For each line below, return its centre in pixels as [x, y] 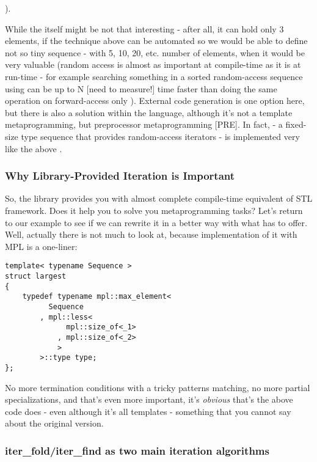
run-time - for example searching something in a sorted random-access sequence [154, 76]
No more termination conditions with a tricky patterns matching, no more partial [158, 387]
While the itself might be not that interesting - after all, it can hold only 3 [144, 28]
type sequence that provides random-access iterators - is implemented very [160, 136]
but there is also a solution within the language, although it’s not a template [149, 112]
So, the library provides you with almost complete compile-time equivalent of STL [159, 198]
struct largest [36, 276]
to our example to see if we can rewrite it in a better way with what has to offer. [156, 222]
